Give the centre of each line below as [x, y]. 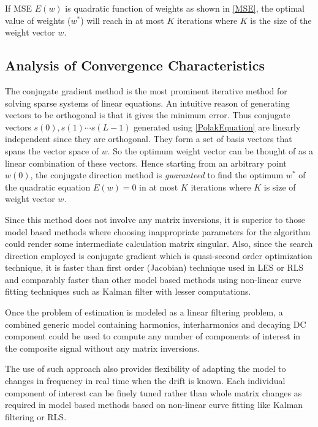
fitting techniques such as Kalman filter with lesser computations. [128, 291]
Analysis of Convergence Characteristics [135, 65]
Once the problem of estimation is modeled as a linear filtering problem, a [144, 312]
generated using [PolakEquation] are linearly [217, 127]
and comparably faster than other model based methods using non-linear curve [153, 279]
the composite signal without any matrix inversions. [102, 348]
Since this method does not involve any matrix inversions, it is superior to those [155, 219]
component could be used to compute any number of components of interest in [153, 336]
